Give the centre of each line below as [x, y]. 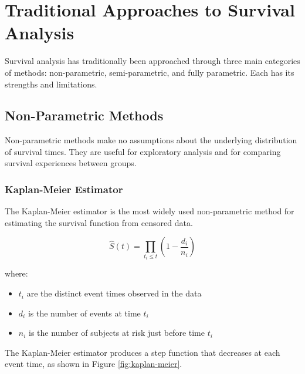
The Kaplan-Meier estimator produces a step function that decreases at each [143, 352]
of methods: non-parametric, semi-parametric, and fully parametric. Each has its [150, 72]
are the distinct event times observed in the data [114, 293]
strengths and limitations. [51, 84]
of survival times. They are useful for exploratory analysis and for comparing [143, 151]
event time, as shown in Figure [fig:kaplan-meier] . [94, 364]
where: [16, 273]
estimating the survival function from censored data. [99, 222]
